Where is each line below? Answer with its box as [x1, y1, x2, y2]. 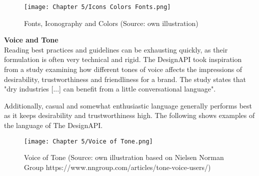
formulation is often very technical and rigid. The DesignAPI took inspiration [4, 54, 242, 64]
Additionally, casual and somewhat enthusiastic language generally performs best [4, 100, 252, 110]
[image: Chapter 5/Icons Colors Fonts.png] [24, 3, 171, 10]
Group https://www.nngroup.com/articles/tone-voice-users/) [24, 161, 211, 172]
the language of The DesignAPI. [4, 120, 103, 130]
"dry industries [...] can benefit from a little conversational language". [4, 83, 216, 94]
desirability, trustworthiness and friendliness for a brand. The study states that [4, 73, 246, 84]
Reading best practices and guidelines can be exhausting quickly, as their [4, 44, 228, 54]
